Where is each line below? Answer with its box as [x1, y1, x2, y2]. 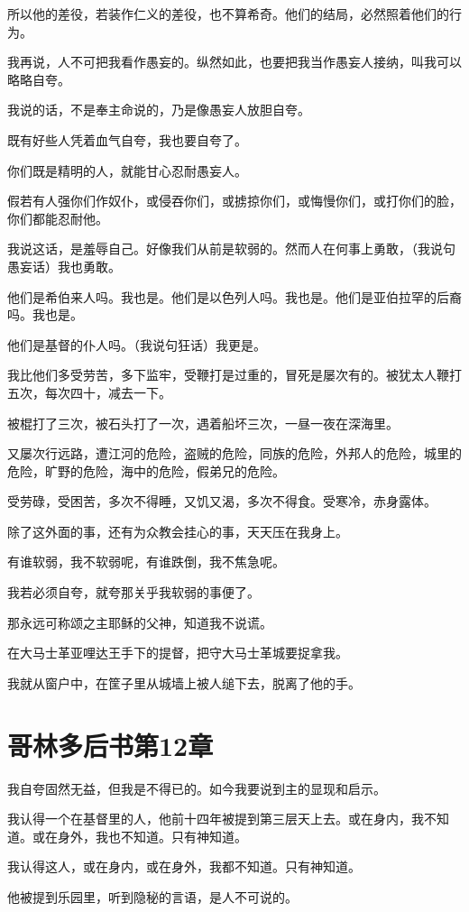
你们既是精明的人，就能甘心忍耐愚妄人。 [7, 161, 247, 180]
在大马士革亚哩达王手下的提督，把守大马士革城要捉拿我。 [7, 643, 348, 662]
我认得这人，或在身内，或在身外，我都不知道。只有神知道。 [7, 857, 361, 876]
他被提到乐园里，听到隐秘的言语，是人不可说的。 [7, 887, 298, 906]
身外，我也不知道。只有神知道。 [57, 826, 247, 845]
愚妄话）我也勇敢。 [7, 256, 121, 275]
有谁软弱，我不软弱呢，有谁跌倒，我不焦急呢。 [7, 552, 285, 571]
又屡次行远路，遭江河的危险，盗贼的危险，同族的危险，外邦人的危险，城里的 [7, 444, 462, 463]
